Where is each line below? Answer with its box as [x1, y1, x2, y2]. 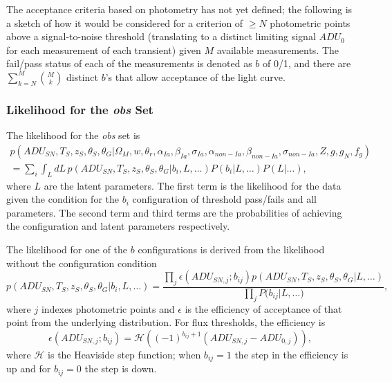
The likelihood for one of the [6, 242, 128, 257]
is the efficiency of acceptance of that [185, 301, 342, 316]
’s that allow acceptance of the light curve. [105, 69, 286, 84]
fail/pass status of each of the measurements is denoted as [6, 56, 252, 71]
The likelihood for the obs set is [6, 128, 140, 143]
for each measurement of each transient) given [6, 42, 201, 57]
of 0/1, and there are [263, 56, 351, 71]
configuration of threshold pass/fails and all [132, 192, 317, 206]
